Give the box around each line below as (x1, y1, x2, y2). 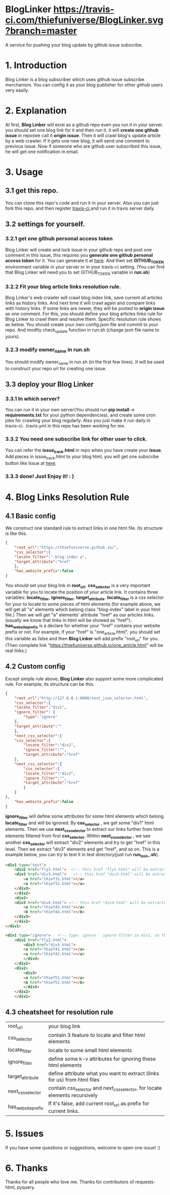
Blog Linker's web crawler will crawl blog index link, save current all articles (5, 295, 163, 301)
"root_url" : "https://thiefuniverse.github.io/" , (14, 545, 119, 550)
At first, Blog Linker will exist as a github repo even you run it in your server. (5, 122, 163, 128)
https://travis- (53, 4, 115, 15)
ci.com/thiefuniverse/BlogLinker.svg (5, 14, 163, 26)
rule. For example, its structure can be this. (5, 681, 95, 687)
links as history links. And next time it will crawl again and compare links (5, 300, 156, 306)
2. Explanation (5, 105, 67, 117)
